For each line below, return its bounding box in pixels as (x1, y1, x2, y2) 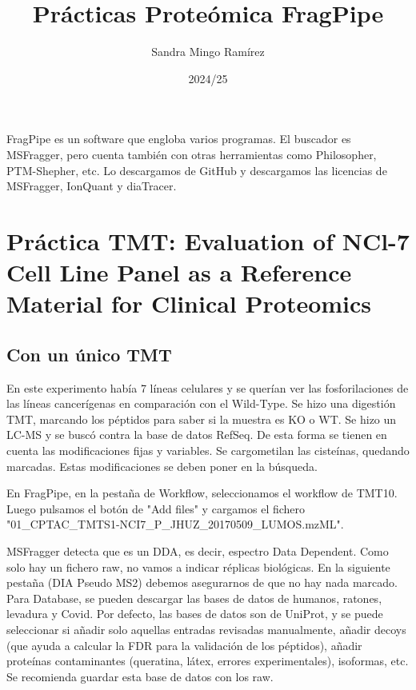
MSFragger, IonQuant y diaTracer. (6, 177, 177, 194)
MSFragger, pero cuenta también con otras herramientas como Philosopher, (6, 146, 377, 162)
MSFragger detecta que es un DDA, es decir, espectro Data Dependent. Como (6, 542, 389, 559)
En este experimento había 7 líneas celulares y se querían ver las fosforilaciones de (6, 379, 409, 396)
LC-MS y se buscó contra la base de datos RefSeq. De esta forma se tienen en (6, 426, 387, 443)
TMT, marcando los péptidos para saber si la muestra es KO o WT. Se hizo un (6, 410, 397, 427)
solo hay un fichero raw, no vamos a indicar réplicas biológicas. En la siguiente (6, 558, 390, 575)
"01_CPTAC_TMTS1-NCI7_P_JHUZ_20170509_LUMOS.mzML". (6, 516, 344, 532)
